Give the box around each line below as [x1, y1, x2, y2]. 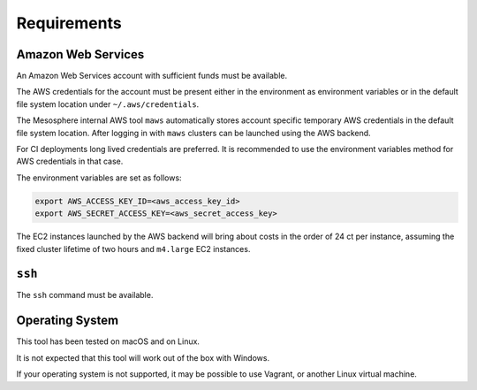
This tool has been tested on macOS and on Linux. [16, 336, 201, 347]
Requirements [16, 13, 123, 33]
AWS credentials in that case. [16, 156, 124, 167]
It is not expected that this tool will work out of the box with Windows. [16, 352, 269, 363]
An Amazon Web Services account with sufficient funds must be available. [16, 71, 287, 81]
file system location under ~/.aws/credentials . [16, 98, 200, 110]
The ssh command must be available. [16, 290, 154, 301]
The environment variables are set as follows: [16, 172, 182, 183]
